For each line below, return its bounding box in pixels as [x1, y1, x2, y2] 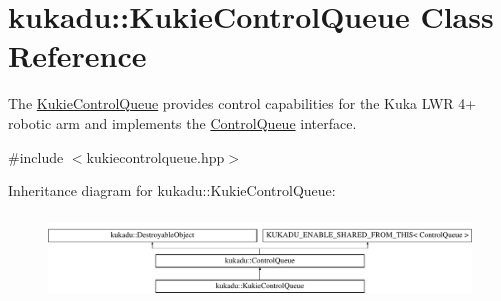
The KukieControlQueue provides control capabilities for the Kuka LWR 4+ [8, 93, 477, 114]
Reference [8, 35, 147, 76]
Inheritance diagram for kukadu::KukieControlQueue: [8, 180, 336, 201]
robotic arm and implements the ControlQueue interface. [8, 112, 357, 133]
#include [8, 146, 64, 167]
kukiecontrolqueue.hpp [86, 146, 225, 167]
